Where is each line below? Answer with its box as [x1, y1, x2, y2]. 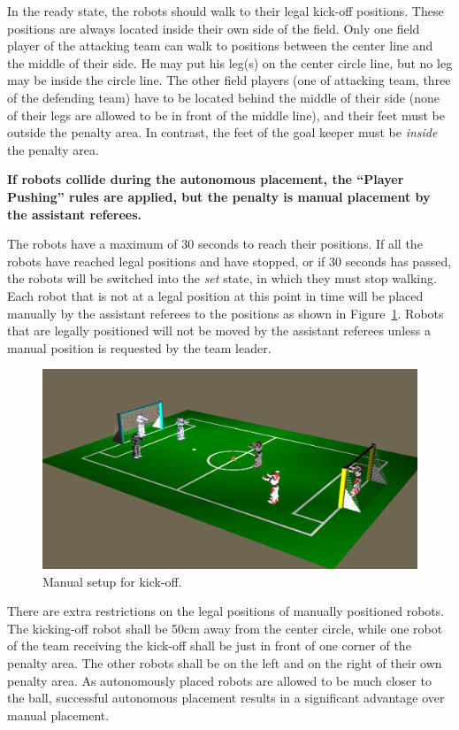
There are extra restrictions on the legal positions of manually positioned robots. [7, 602, 445, 620]
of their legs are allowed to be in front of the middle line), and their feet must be [7, 105, 445, 124]
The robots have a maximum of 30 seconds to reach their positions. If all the [7, 234, 423, 253]
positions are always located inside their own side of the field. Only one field [7, 19, 420, 37]
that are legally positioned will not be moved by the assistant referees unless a [7, 321, 431, 340]
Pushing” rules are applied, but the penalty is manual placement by [7, 187, 431, 205]
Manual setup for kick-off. [42, 572, 182, 590]
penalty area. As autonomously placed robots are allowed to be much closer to [7, 671, 432, 689]
